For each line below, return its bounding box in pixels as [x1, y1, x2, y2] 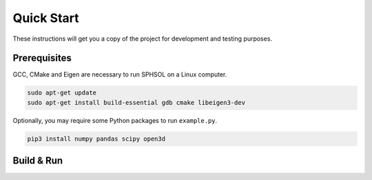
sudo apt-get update [27, 89, 96, 97]
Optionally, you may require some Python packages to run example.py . [12, 116, 218, 124]
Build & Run [12, 155, 63, 167]
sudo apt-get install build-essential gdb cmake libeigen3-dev [27, 99, 246, 106]
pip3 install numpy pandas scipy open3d [27, 134, 165, 143]
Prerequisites [12, 52, 72, 64]
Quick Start [12, 10, 79, 26]
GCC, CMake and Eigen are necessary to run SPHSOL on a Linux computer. [12, 70, 227, 79]
